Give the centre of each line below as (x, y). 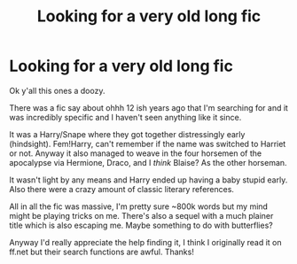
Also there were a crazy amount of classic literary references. (122, 189)
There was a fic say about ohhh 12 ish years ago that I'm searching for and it (148, 107)
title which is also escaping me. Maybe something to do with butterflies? (141, 225)
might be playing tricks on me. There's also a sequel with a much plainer (141, 215)
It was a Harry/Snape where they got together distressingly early (127, 134)
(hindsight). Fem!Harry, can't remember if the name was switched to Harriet (148, 144)
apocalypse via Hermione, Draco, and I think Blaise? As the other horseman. (148, 162)
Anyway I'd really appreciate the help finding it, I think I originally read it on (145, 242)
